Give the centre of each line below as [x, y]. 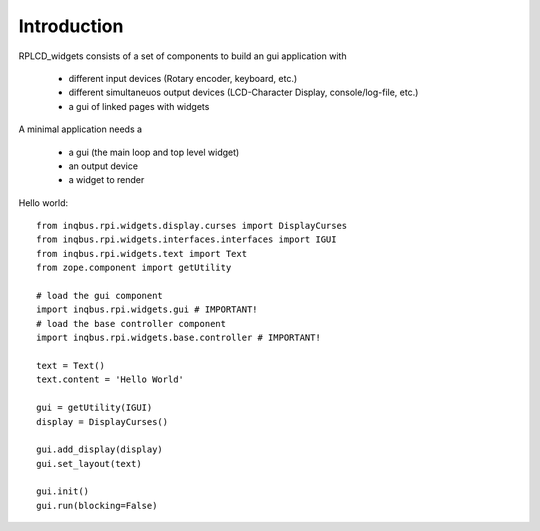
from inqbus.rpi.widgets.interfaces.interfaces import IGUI [186, 239]
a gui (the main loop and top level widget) [154, 152]
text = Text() [70, 365]
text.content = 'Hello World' [110, 379]
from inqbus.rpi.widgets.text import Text [142, 253]
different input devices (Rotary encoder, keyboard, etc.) [183, 78]
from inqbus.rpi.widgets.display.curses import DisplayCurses [192, 226]
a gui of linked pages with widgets [139, 106]
